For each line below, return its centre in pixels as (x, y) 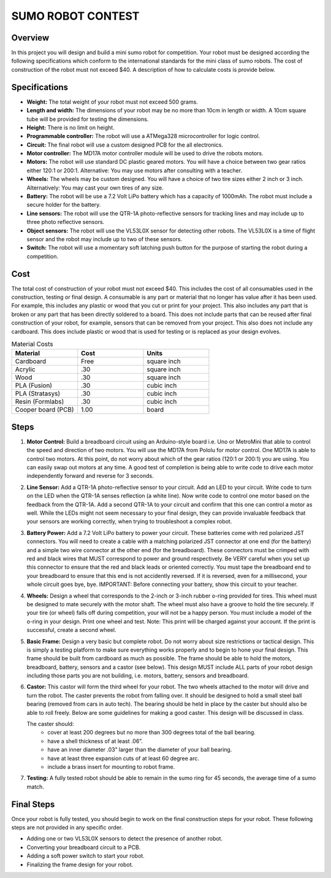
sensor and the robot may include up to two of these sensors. (105, 239)
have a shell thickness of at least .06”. (95, 741)
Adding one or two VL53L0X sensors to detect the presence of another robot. (125, 839)
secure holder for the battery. (64, 205)
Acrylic (25, 369)
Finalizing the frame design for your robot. (80, 865)
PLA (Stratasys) (38, 394)
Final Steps (33, 804)
